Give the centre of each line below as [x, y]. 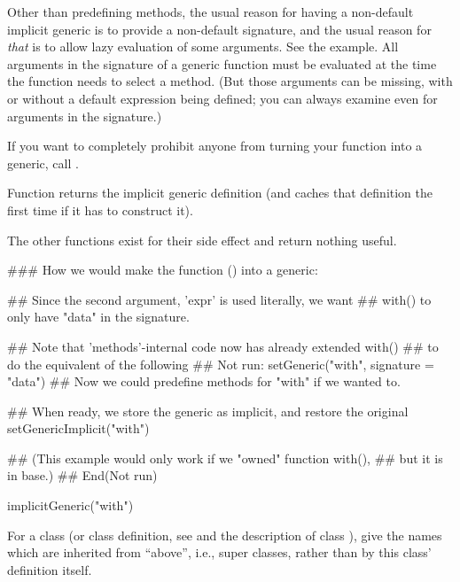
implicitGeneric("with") [70, 505]
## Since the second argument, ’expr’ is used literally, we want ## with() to [219, 299]
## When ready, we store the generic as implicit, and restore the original [208, 411]
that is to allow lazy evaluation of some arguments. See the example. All [203, 47]
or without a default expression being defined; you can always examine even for [222, 98]
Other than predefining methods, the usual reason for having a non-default [211, 12]
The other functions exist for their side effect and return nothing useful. [202, 240]
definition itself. [50, 569]
